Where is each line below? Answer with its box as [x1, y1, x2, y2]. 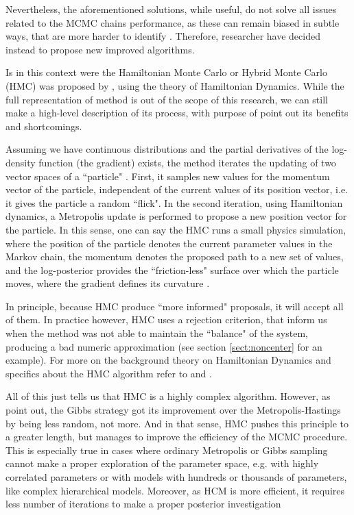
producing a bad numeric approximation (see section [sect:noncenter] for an [5, 339, 322, 353]
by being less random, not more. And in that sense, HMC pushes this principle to [5, 416, 349, 430]
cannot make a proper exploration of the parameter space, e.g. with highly [5, 456, 319, 470]
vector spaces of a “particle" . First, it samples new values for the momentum [5, 168, 330, 183]
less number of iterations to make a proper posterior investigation [5, 497, 281, 511]
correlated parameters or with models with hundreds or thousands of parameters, [5, 470, 347, 483]
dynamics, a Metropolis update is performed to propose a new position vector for [5, 209, 347, 223]
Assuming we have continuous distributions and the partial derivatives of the [5, 142, 329, 156]
